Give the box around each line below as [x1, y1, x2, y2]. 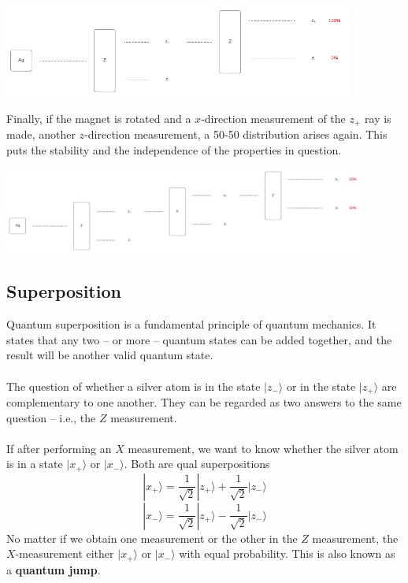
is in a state [6, 455, 63, 472]
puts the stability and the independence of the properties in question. [6, 141, 342, 158]
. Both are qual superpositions [124, 455, 270, 472]
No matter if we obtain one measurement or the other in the [6, 529, 298, 546]
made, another [6, 126, 76, 142]
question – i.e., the [6, 409, 96, 425]
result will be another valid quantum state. [6, 347, 213, 363]
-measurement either [15, 545, 114, 562]
